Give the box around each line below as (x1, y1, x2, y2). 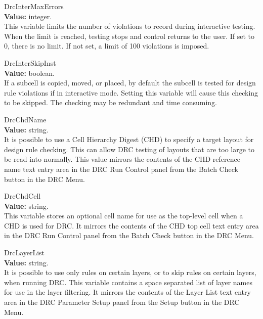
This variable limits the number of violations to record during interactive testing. (4, 21, 255, 31)
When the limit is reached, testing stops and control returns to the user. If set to (4, 30, 254, 41)
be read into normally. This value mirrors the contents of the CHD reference (4, 154, 240, 164)
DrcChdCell (4, 191, 41, 201)
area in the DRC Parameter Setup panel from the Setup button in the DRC (4, 297, 240, 307)
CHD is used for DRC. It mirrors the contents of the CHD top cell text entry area (4, 220, 259, 231)
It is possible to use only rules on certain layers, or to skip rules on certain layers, (4, 267, 256, 278)
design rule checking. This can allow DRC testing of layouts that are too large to (4, 144, 255, 154)
